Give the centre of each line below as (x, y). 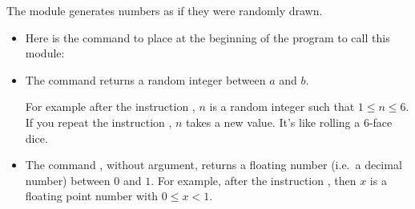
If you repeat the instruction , (99, 122)
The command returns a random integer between (145, 79)
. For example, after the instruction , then (254, 180)
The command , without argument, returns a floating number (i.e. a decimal (214, 165)
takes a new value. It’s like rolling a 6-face (289, 122)
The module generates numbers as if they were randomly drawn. (165, 10)
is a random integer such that (282, 106)
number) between (68, 180)
